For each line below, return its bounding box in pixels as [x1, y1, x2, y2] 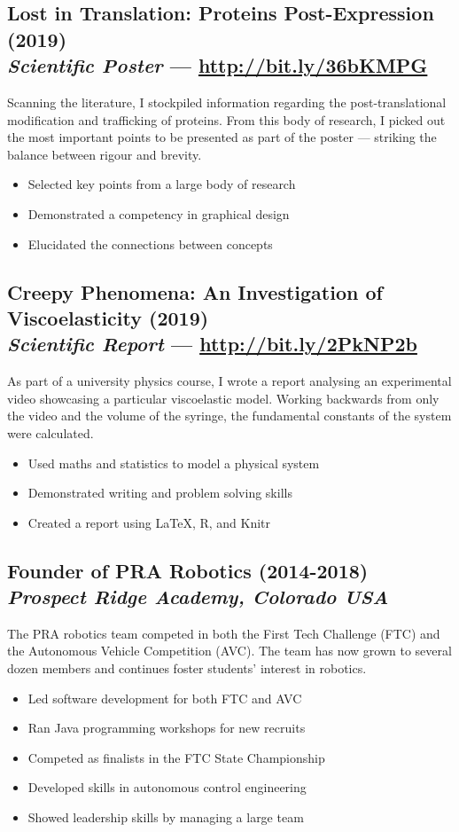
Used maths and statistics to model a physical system [27, 453, 320, 472]
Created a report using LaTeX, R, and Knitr [27, 513, 271, 531]
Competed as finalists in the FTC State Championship [27, 748, 325, 766]
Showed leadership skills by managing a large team [27, 808, 304, 827]
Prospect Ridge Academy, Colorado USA [7, 583, 389, 610]
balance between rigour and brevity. [7, 145, 202, 163]
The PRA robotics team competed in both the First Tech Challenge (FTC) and [7, 624, 440, 642]
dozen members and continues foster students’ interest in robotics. [7, 659, 367, 678]
